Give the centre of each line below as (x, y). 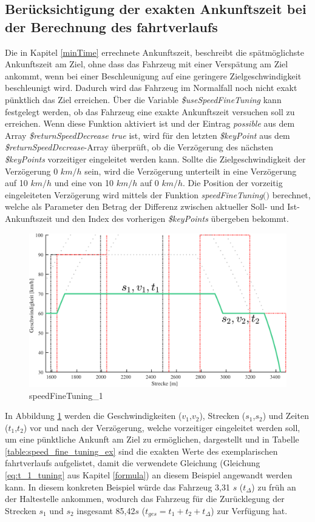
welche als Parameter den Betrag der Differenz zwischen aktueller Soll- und (145, 206)
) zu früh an (274, 487)
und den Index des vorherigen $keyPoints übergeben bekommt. (172, 218)
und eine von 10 (84, 183)
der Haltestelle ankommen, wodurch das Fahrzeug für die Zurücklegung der (145, 499)
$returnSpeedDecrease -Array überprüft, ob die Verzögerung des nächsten (139, 147)
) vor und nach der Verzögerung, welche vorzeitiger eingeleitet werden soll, (162, 427)
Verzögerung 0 (32, 171)
